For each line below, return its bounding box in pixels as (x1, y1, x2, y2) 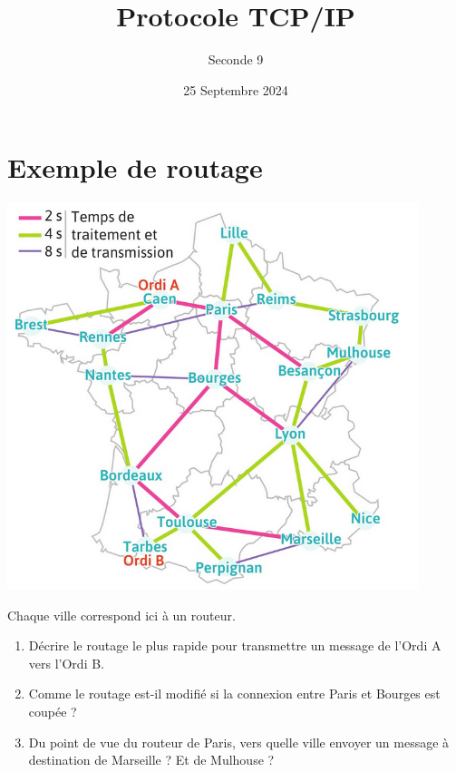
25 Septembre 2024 (183, 80, 288, 99)
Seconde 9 (208, 50, 264, 69)
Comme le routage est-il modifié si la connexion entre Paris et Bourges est (28, 684, 441, 703)
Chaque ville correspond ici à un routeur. (7, 605, 236, 624)
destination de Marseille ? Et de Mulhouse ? (28, 750, 275, 769)
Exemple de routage (7, 149, 263, 186)
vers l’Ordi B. (28, 653, 104, 672)
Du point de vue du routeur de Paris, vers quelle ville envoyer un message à (28, 732, 450, 751)
